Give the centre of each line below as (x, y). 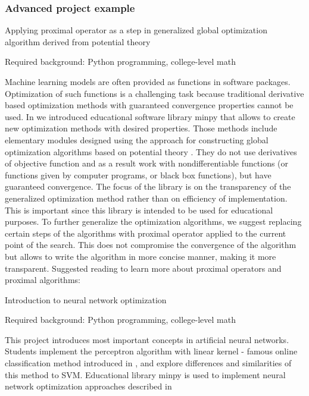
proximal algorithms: (43, 280)
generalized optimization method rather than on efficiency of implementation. (146, 198)
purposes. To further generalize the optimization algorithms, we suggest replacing (153, 221)
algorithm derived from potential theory (78, 41)
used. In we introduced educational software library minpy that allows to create (150, 116)
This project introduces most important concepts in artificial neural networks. (147, 339)
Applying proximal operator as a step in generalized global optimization (136, 30)
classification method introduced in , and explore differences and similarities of (148, 363)
